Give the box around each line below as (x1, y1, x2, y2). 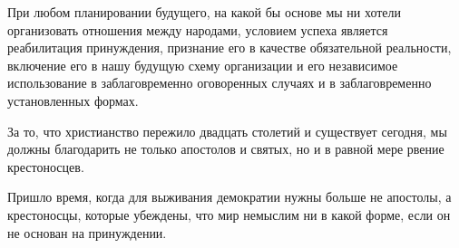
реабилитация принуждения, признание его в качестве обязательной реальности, (7, 38, 452, 57)
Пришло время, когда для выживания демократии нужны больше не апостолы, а (7, 187, 452, 206)
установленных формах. (7, 91, 139, 110)
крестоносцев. (7, 157, 84, 176)
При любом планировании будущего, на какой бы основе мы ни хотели (7, 3, 402, 21)
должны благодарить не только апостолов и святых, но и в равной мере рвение (7, 139, 444, 158)
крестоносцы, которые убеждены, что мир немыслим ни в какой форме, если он (7, 205, 451, 224)
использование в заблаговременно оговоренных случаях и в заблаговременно (7, 73, 432, 92)
